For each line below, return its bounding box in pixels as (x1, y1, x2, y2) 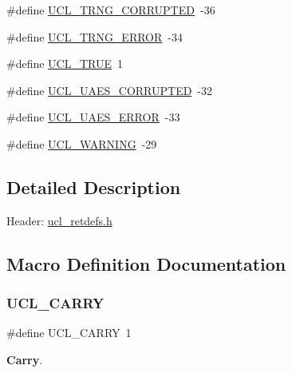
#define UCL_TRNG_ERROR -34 (6, 28, 183, 45)
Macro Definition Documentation (6, 251, 286, 276)
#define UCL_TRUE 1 (6, 55, 124, 72)
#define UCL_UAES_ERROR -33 (6, 109, 180, 125)
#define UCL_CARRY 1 (6, 324, 132, 341)
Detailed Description (6, 174, 181, 199)
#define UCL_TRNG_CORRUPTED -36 (6, 2, 215, 18)
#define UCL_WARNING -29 (6, 135, 157, 152)
